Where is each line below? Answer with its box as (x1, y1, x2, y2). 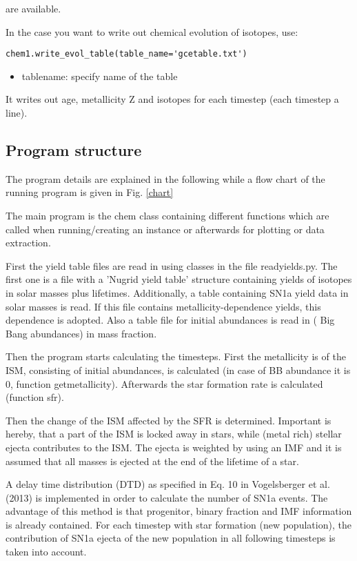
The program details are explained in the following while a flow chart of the (6, 171, 325, 186)
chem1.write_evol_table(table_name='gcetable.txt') (6, 49, 247, 59)
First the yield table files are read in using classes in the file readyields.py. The (6, 258, 338, 273)
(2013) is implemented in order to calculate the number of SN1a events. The (6, 490, 328, 504)
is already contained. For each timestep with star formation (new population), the (6, 517, 351, 531)
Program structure (6, 139, 142, 161)
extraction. (6, 235, 51, 250)
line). (6, 106, 28, 120)
